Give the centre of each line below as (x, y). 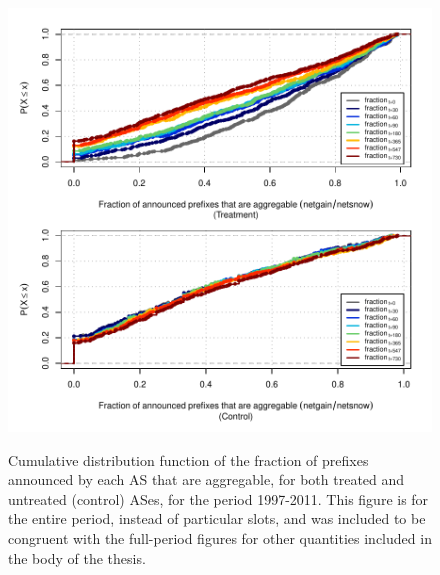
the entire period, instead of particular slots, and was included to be (217, 518)
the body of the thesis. (77, 557)
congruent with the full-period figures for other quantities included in (220, 537)
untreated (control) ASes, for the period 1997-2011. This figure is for (218, 498)
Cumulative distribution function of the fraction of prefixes (188, 459)
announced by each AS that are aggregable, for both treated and (206, 479)
